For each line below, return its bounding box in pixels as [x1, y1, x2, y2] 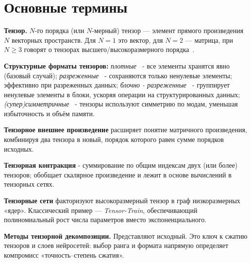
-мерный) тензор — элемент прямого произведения [92, 25, 244, 35]
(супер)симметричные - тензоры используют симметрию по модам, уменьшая [4, 99, 238, 109]
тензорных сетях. [4, 179, 54, 189]
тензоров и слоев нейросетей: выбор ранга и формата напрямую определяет [4, 240, 229, 250]
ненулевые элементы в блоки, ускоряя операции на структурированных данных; [4, 89, 240, 99]
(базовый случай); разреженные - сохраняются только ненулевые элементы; [4, 70, 232, 80]
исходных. [4, 143, 34, 154]
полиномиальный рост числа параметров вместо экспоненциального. [4, 214, 207, 225]
